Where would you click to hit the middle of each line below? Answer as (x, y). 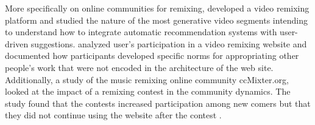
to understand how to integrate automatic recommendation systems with (141, 32)
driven (17, 43)
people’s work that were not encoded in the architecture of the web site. (139, 67)
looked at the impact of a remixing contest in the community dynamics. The (148, 91)
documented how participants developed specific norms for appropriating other (152, 56)
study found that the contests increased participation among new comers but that (158, 103)
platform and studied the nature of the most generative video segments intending (157, 20)
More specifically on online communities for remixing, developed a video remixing (157, 8)
